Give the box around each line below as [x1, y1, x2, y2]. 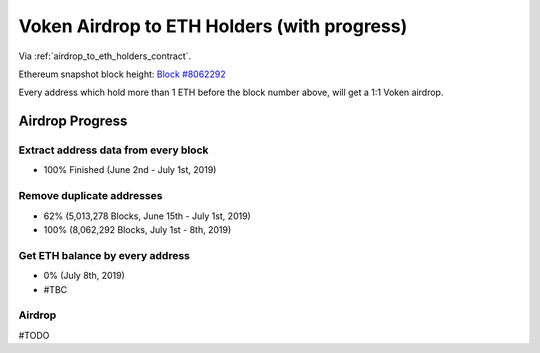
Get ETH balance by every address [18, 248, 190, 262]
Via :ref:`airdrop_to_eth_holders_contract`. [18, 50, 192, 62]
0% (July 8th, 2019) [43, 270, 125, 282]
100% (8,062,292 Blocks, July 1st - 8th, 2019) [43, 224, 232, 236]
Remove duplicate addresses [18, 189, 163, 203]
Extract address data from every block [18, 143, 209, 157]
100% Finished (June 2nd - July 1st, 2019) [43, 164, 217, 176]
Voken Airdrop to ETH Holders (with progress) [18, 15, 408, 37]
